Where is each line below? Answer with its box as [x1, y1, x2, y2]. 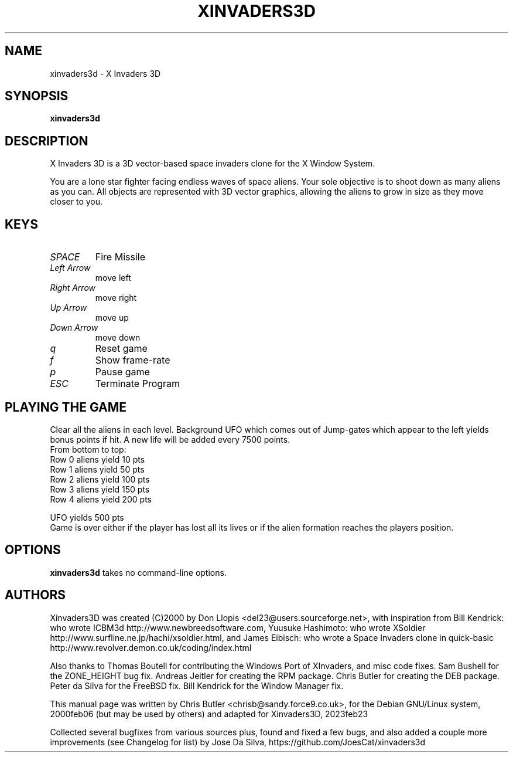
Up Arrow [50, 303, 87, 313]
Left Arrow [50, 263, 91, 273]
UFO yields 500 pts [50, 512, 124, 522]
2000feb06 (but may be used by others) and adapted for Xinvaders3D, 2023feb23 [50, 708, 368, 719]
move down [95, 332, 141, 343]
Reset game [95, 342, 148, 355]
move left [95, 273, 131, 283]
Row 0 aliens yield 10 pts [50, 454, 145, 464]
